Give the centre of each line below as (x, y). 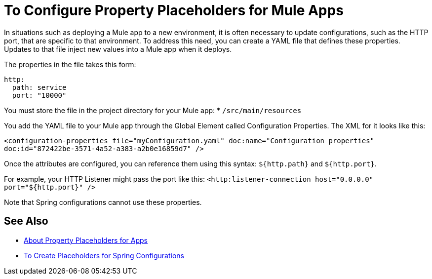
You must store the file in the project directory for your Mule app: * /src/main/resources (153, 110)
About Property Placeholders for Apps (86, 240)
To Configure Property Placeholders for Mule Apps (174, 10)
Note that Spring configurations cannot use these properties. (103, 202)
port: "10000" (39, 95)
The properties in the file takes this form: (70, 64)
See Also (26, 221)
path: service (39, 87)
